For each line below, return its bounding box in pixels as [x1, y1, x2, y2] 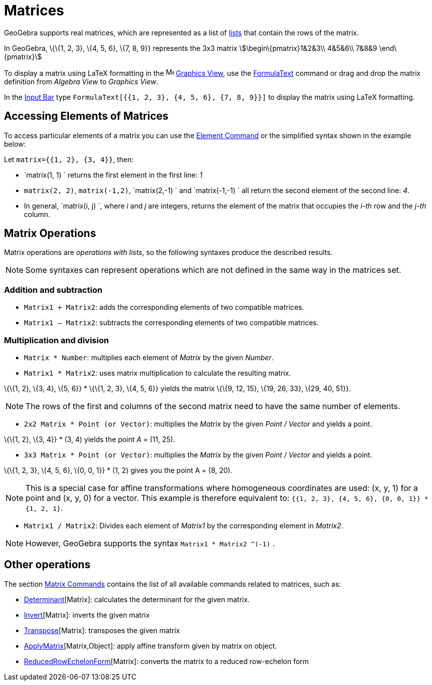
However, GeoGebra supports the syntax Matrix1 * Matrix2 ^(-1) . [25, 538, 275, 548]
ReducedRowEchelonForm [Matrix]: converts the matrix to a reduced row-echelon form [24, 657, 309, 666]
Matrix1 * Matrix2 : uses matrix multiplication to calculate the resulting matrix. [24, 368, 291, 377]
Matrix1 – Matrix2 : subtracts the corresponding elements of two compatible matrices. [24, 318, 319, 327]
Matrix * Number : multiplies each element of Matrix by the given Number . [24, 353, 274, 362]
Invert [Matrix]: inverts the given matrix [24, 610, 150, 619]
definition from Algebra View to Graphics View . [4, 77, 159, 86]
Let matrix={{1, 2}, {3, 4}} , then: [4, 155, 134, 164]
